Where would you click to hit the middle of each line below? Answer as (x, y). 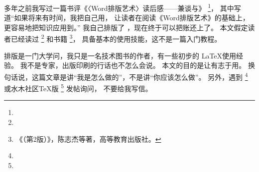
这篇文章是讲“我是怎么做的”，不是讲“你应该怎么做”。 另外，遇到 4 (140, 76)
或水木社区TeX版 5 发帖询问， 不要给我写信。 (78, 87)
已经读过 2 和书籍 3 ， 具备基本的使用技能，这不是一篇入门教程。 (116, 38)
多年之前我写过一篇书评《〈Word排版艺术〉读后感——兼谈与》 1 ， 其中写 (123, 7)
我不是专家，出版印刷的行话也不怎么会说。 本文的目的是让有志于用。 (133, 65)
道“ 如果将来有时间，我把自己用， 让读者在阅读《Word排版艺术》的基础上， (127, 18)
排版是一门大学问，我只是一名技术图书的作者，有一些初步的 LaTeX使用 (120, 55)
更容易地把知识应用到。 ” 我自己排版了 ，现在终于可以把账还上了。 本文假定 (126, 27)
